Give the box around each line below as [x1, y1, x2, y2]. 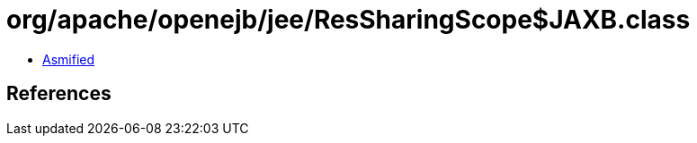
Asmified [42, 51, 95, 67]
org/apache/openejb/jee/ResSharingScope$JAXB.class [6, 4, 691, 35]
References [6, 82, 112, 105]
